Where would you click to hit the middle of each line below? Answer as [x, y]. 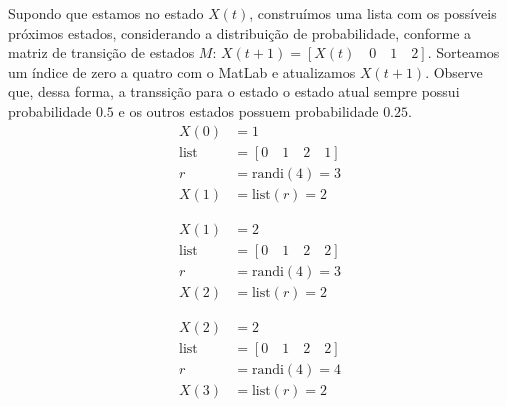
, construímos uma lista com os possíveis [373, 13]
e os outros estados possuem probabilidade [248, 110]
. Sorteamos [463, 52]
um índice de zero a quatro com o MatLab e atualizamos [182, 71]
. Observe [454, 71]
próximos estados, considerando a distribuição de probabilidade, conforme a [240, 32]
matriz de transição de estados [101, 52]
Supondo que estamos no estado [106, 13]
